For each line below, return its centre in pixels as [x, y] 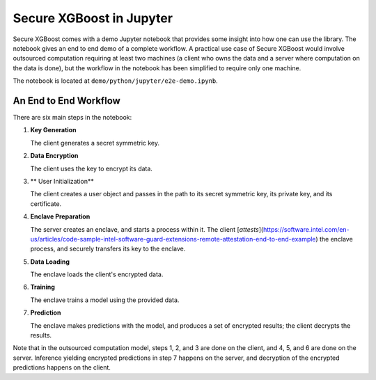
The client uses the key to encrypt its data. [92, 168]
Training [43, 287]
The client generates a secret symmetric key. [95, 143]
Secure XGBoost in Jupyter [93, 18]
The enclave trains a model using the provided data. [105, 300]
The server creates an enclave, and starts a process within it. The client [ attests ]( [147, 229]
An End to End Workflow [67, 101]
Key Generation [53, 130]
